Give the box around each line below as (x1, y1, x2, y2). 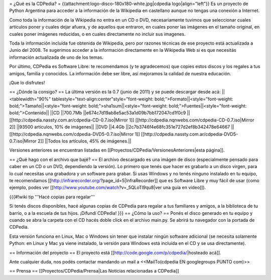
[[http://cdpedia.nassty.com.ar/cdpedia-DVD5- (141, 131, 238, 137)
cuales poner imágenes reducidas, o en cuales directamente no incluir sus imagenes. (9, 31, 186, 37)
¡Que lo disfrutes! (9, 79, 45, 85)
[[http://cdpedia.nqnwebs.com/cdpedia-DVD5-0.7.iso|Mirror (9, 131, 134, 137)
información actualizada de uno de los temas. (9, 54, 104, 60)
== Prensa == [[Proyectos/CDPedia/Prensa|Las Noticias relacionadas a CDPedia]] (9, 268, 179, 274)
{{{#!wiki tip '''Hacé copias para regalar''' (9, 194, 95, 200)
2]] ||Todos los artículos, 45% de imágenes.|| (38, 138, 131, 144)
